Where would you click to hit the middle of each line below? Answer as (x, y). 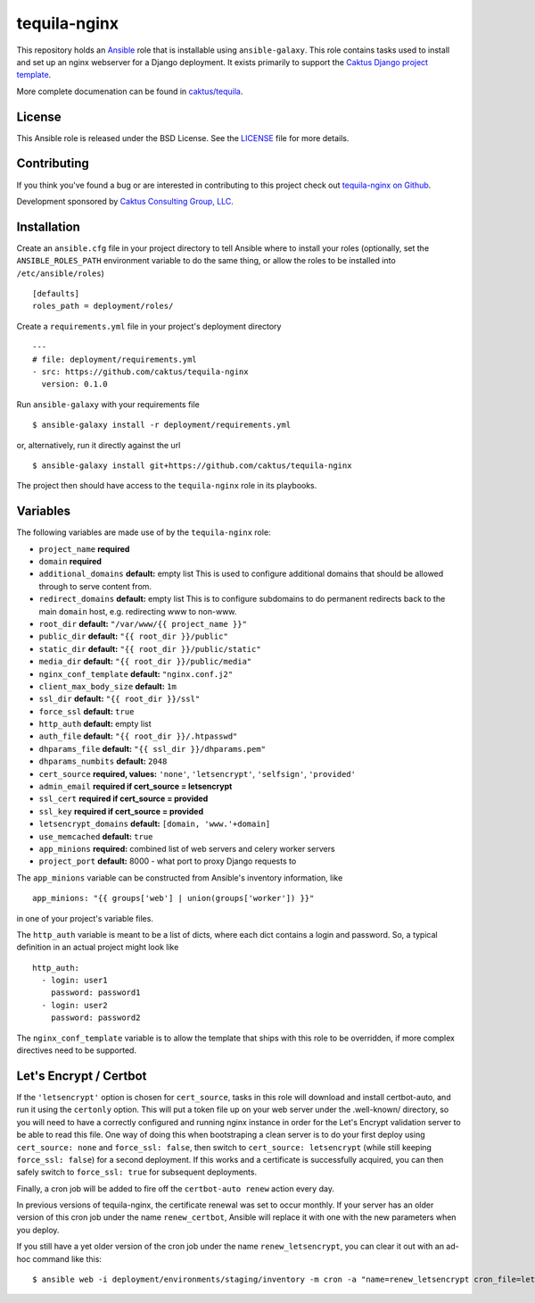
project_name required (84, 548)
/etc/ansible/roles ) (60, 273)
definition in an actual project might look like (98, 948)
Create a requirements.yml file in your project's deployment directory (149, 326)
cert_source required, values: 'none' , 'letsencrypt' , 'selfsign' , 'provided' (198, 773)
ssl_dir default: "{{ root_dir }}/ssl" (119, 699)
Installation (48, 226)
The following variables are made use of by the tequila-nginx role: (144, 532)
